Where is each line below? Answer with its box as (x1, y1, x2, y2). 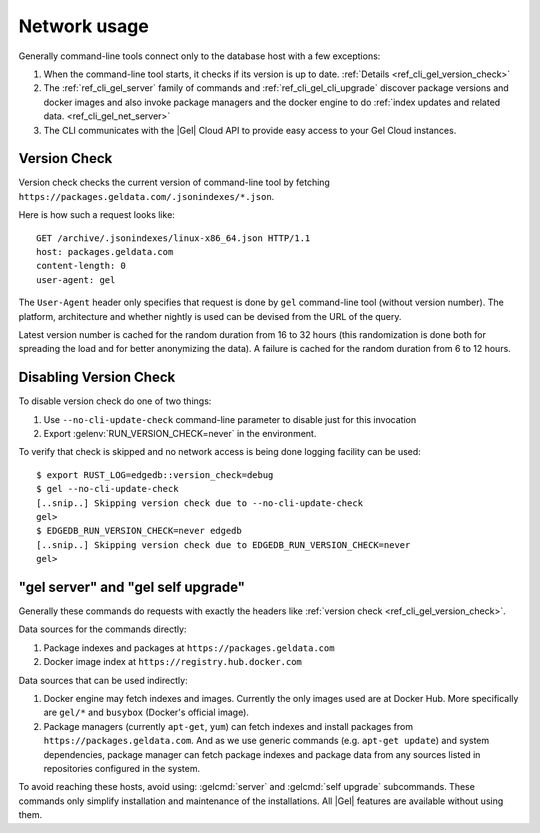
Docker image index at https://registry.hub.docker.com (43, 656, 302, 668)
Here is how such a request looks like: (18, 209, 175, 221)
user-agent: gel (36, 274, 116, 285)
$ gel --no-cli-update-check (36, 483, 179, 495)
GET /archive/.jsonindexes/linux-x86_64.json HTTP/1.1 (36, 232, 311, 244)
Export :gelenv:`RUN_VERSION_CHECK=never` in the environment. (43, 428, 317, 439)
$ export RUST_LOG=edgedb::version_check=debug (36, 469, 274, 480)
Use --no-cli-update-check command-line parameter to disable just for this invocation (43, 413, 417, 425)
